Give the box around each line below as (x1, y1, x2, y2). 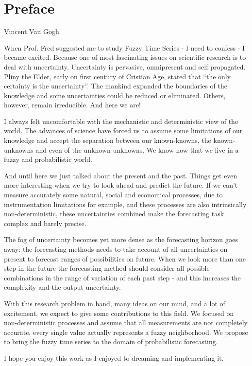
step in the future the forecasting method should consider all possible (4, 263, 210, 273)
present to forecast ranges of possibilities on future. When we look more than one (4, 253, 246, 263)
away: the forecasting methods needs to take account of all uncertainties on (4, 244, 228, 254)
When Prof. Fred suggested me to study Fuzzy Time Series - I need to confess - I (4, 42, 245, 52)
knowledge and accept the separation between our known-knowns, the (4, 135, 211, 145)
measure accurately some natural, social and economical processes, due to (4, 190, 223, 200)
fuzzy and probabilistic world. (4, 154, 92, 164)
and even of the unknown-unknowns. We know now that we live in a (35, 144, 239, 155)
